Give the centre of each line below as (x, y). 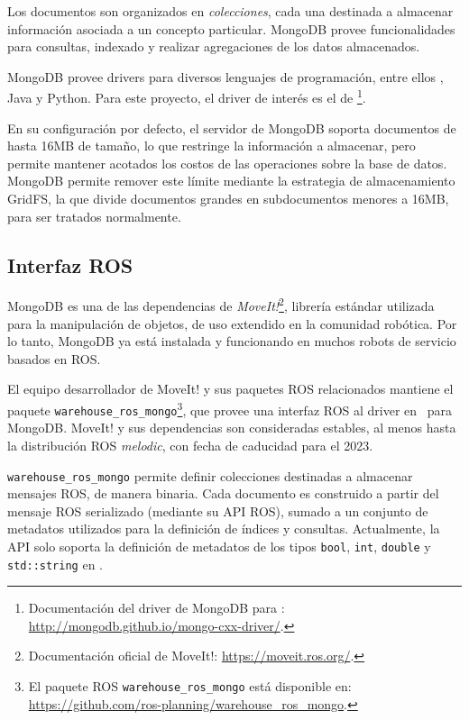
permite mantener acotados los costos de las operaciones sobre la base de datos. (227, 163)
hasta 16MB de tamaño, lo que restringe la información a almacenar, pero (212, 146)
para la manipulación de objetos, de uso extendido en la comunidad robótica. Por (232, 323)
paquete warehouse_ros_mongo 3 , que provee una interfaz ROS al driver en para (230, 409)
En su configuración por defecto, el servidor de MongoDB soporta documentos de (232, 128)
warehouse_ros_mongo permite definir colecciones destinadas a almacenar (210, 475)
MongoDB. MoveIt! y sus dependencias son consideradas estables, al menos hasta (232, 428)
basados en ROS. (54, 358)
